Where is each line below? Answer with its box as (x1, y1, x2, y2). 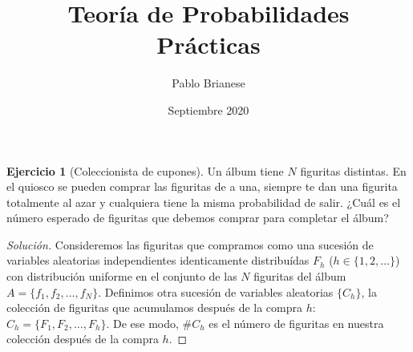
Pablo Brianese (172, 75, 245, 91)
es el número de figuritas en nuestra (209, 314, 384, 331)
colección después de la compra (6, 330, 159, 347)
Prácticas (156, 28, 261, 61)
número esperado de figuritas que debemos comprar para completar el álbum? (6, 209, 389, 226)
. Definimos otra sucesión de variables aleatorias (98, 283, 334, 300)
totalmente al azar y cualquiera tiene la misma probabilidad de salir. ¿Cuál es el (6, 193, 401, 210)
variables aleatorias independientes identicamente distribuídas (6, 252, 310, 269)
